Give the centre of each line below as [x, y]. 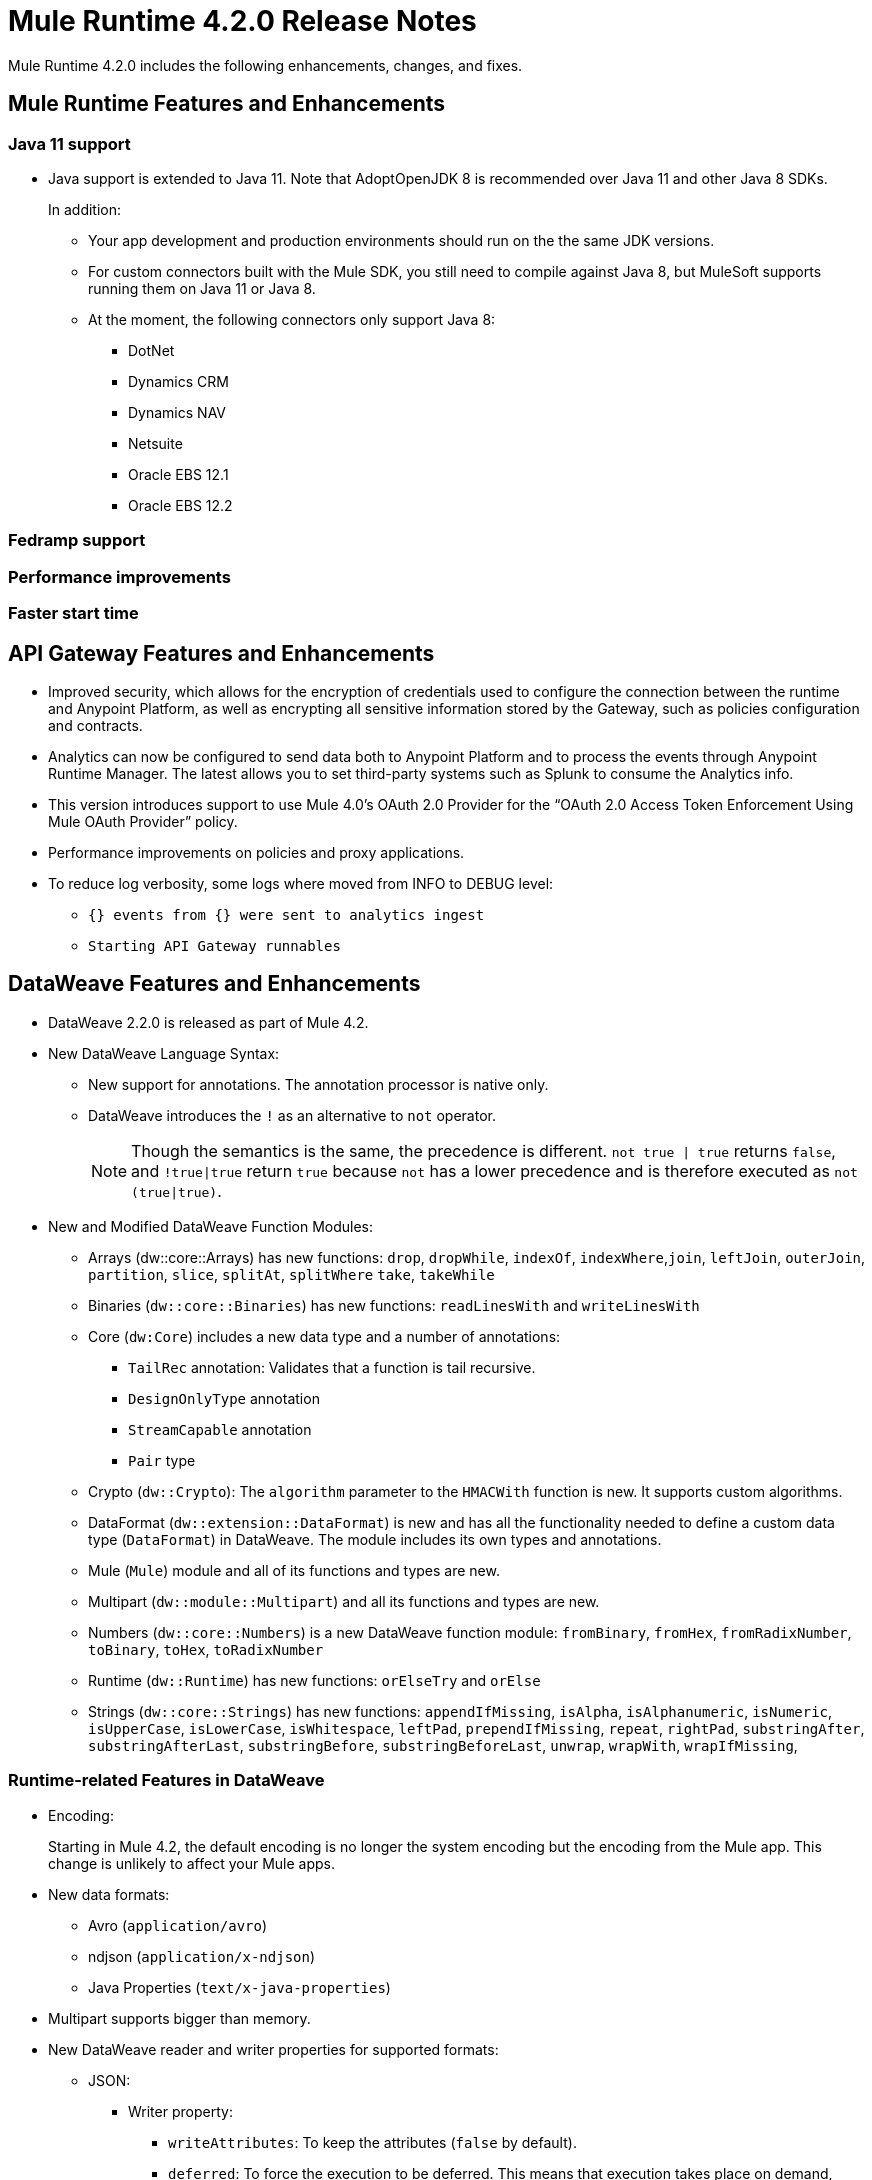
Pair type [162, 1460]
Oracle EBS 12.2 [180, 505]
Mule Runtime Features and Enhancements [227, 104]
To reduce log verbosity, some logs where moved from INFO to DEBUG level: [301, 883]
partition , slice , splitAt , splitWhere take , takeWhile [291, 1274]
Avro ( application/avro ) [178, 1925]
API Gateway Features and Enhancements [221, 653]
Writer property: [180, 2111]
